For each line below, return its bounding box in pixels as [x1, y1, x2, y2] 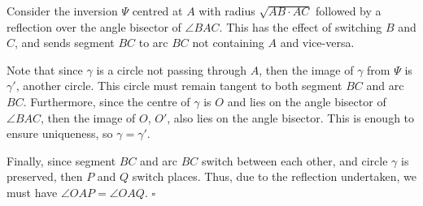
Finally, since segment [7, 152, 116, 169]
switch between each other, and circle [202, 152, 388, 169]
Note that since [7, 61, 83, 78]
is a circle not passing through [96, 61, 247, 78]
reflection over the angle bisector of [7, 18, 181, 35]
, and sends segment [15, 34, 115, 51]
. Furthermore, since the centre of [23, 92, 190, 109]
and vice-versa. [280, 34, 355, 51]
